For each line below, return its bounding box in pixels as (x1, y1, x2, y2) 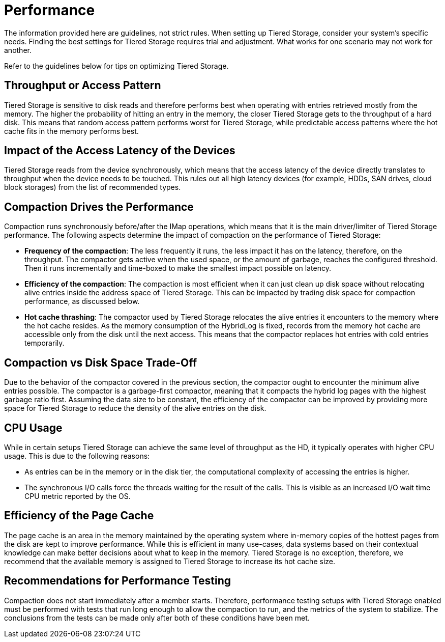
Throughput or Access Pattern (4, 79, 161, 92)
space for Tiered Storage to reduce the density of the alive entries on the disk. (4, 404, 266, 413)
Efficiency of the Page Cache (4, 509, 154, 522)
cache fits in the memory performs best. (4, 126, 139, 135)
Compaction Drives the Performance (4, 200, 194, 213)
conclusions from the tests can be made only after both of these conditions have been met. (4, 613, 310, 622)
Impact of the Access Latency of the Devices (4, 144, 235, 157)
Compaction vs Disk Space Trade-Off (4, 356, 197, 369)
